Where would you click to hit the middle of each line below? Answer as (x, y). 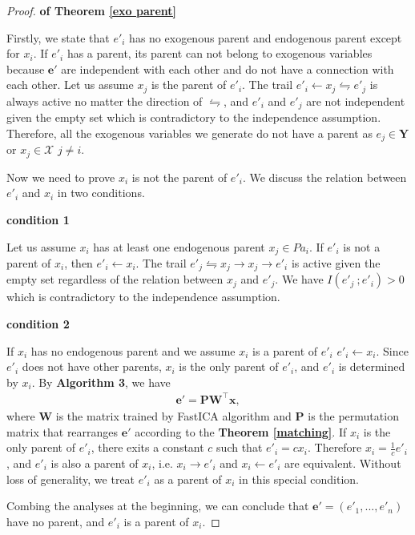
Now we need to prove (61, 177)
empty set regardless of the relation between (115, 279)
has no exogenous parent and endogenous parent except (266, 37)
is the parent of (189, 84)
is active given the (336, 263)
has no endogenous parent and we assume (133, 350)
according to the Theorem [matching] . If (241, 431)
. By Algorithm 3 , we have (101, 382)
